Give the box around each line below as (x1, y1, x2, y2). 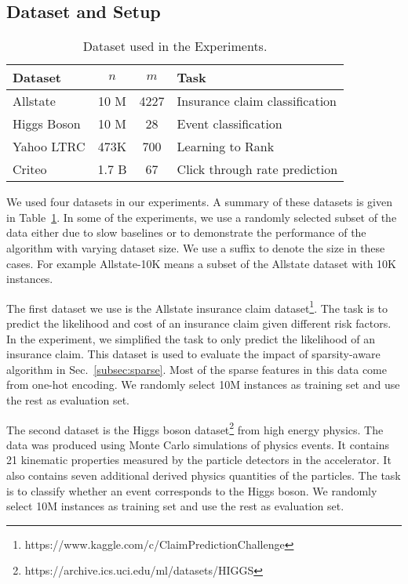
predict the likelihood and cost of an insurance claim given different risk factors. (6, 315, 392, 332)
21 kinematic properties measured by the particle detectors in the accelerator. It (6, 452, 392, 468)
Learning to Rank (177, 137, 275, 156)
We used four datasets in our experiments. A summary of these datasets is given (6, 194, 392, 210)
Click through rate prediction (177, 160, 338, 179)
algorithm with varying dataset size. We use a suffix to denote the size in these (6, 239, 385, 256)
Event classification (177, 114, 282, 133)
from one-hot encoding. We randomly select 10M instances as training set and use (6, 376, 400, 393)
